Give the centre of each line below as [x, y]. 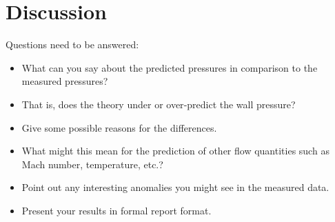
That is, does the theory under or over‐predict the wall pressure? [159, 104]
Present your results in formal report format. [116, 210]
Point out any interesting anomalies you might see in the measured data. [175, 187]
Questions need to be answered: [72, 44]
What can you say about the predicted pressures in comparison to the [170, 67]
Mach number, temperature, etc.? [92, 164]
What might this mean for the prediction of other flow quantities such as [175, 151]
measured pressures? [65, 81]
